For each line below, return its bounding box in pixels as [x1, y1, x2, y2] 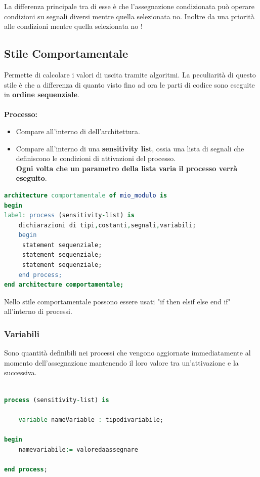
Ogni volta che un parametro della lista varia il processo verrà [16, 163, 238, 173]
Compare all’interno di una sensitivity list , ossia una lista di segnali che [16, 143, 244, 153]
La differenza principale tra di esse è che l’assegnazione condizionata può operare [4, 1, 254, 11]
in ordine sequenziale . [4, 89, 79, 100]
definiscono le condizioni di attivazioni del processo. [16, 153, 176, 164]
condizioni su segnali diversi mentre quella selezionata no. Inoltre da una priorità [4, 11, 254, 21]
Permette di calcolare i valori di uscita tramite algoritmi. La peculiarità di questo [4, 69, 256, 79]
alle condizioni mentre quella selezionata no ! [4, 21, 143, 31]
